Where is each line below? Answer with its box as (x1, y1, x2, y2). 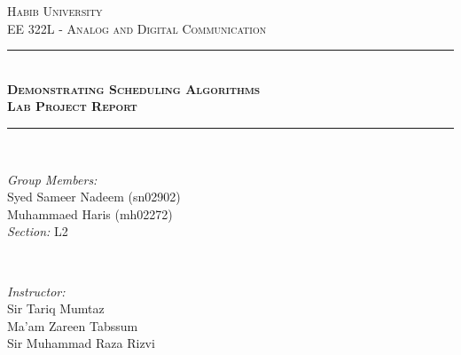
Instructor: (7, 281, 66, 300)
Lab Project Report (7, 97, 137, 115)
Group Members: (7, 170, 98, 188)
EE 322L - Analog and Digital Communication (7, 19, 267, 37)
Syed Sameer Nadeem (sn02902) (7, 187, 181, 206)
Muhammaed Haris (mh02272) (7, 204, 173, 223)
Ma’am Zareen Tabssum (7, 316, 138, 335)
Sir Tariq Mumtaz (7, 299, 105, 318)
